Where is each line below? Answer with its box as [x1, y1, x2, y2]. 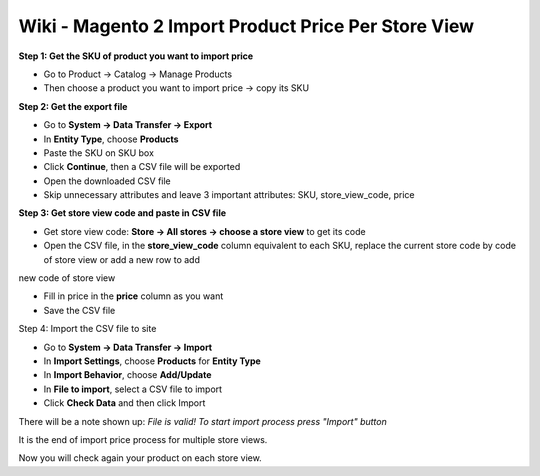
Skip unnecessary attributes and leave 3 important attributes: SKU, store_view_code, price [43, 189, 415, 201]
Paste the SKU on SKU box [43, 146, 155, 159]
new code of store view [18, 272, 116, 284]
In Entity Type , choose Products [43, 133, 179, 145]
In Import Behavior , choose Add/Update [43, 369, 212, 381]
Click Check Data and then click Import [43, 397, 206, 409]
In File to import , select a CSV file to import [43, 383, 223, 395]
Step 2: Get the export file [18, 100, 128, 112]
